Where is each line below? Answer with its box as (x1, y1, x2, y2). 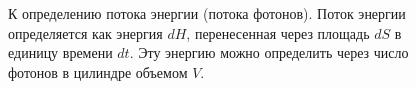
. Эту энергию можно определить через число (129, 42, 409, 63)
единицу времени (8, 42, 113, 63)
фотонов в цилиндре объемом (8, 61, 188, 82)
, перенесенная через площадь (186, 22, 370, 43)
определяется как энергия (8, 22, 163, 43)
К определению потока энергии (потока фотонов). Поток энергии (8, 3, 406, 23)
